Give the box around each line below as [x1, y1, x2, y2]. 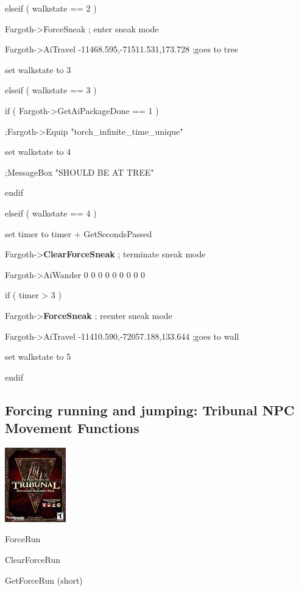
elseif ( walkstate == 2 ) [5, 2, 97, 14]
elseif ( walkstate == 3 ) [5, 84, 97, 96]
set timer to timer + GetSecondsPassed [5, 227, 152, 240]
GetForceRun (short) [5, 573, 83, 586]
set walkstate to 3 [5, 63, 71, 76]
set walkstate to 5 [5, 350, 71, 363]
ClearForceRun [5, 553, 61, 566]
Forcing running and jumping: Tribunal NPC [5, 400, 295, 419]
